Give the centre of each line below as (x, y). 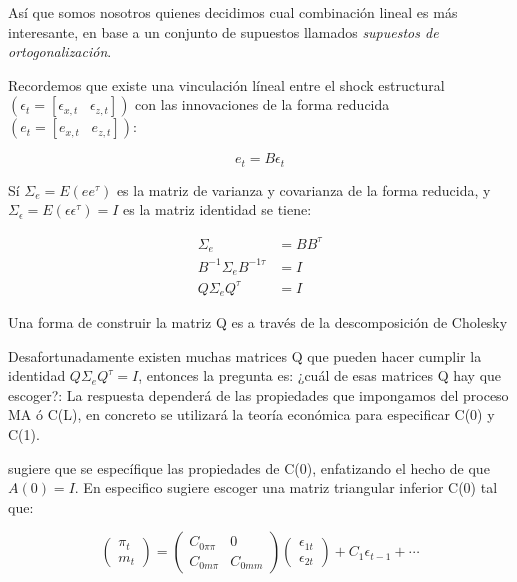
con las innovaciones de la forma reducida (262, 104)
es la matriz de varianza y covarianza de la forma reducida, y (303, 189)
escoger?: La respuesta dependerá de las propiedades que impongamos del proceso (258, 394)
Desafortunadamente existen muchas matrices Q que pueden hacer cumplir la (245, 355)
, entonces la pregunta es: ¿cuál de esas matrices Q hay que (320, 375)
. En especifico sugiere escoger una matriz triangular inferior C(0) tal (286, 487)
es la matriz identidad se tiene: (217, 209)
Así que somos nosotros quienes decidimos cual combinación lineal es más (233, 12)
